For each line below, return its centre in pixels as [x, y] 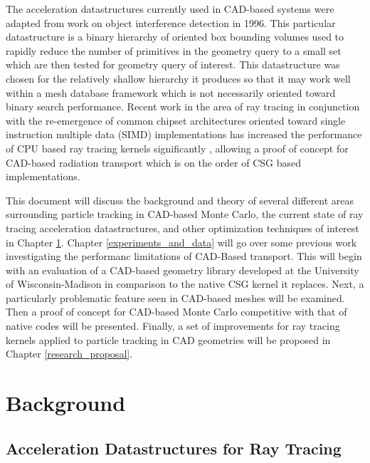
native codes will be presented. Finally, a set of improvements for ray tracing [173, 326]
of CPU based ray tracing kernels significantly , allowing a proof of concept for [177, 148]
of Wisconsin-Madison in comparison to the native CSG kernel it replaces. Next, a [185, 284]
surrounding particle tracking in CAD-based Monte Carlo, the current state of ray [185, 214]
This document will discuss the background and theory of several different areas [180, 200]
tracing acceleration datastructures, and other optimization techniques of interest [183, 228]
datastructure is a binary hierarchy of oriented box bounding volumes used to [175, 37]
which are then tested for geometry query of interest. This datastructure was [173, 64]
